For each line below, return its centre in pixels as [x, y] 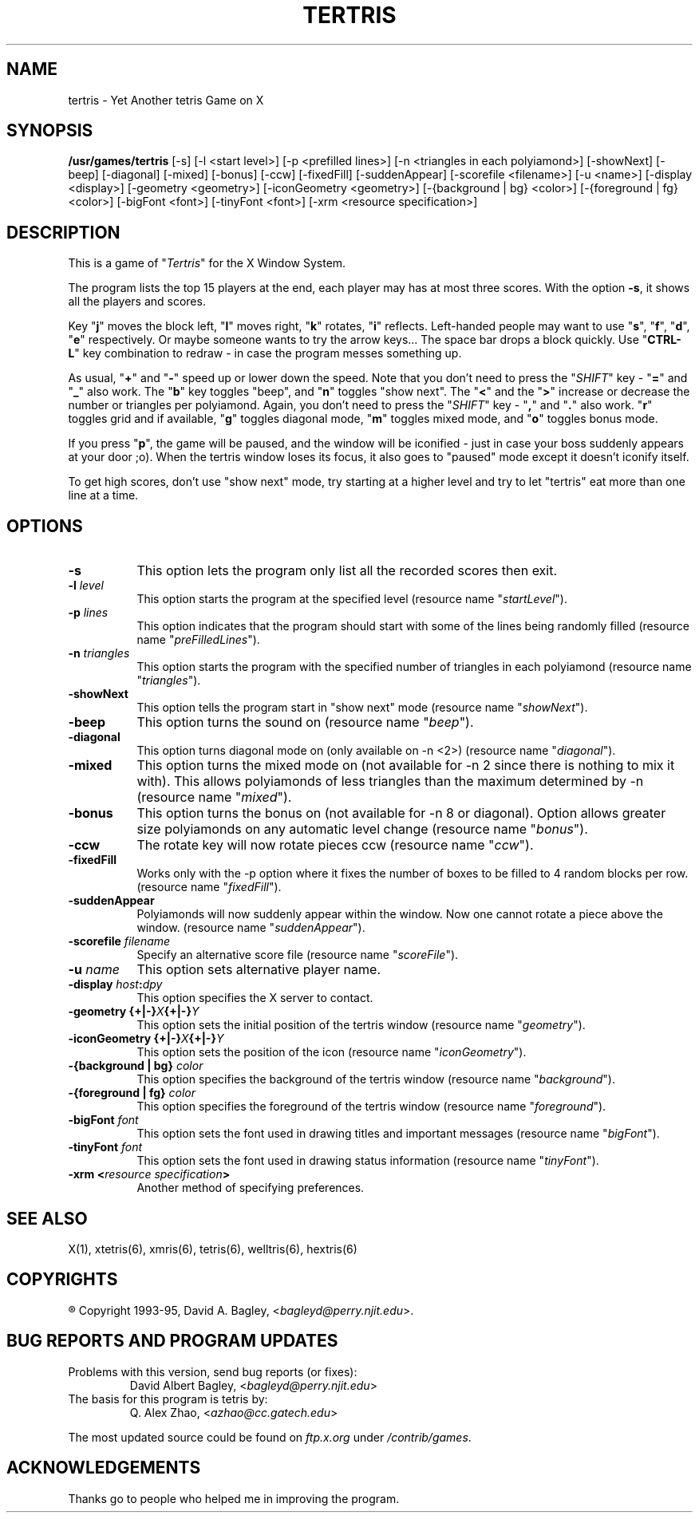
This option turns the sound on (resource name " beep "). [305, 722]
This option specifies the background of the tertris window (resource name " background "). [376, 1079]
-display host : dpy [115, 984]
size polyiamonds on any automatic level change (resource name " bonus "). [362, 829]
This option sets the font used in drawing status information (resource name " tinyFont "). [368, 1161]
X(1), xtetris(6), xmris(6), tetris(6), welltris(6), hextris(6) [213, 1249]
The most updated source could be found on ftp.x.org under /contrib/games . [270, 1437]
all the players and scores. [137, 302]
